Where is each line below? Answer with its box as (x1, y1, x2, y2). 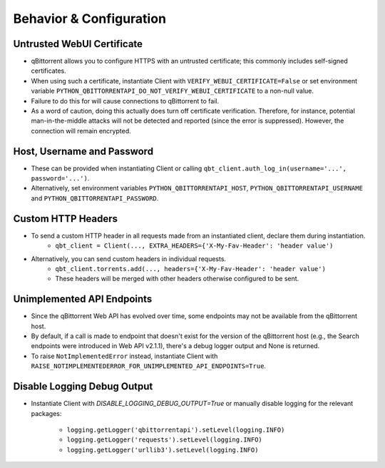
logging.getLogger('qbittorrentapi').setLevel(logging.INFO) (66, 425, 285, 434)
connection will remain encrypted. (31, 126, 131, 135)
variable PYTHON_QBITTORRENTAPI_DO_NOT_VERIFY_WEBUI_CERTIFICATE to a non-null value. (31, 86, 314, 96)
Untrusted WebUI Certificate (13, 38, 143, 50)
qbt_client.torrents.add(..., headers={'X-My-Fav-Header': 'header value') (55, 265, 326, 273)
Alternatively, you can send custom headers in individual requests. (31, 254, 227, 263)
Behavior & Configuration (13, 11, 167, 26)
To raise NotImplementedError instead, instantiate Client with (31, 352, 218, 360)
